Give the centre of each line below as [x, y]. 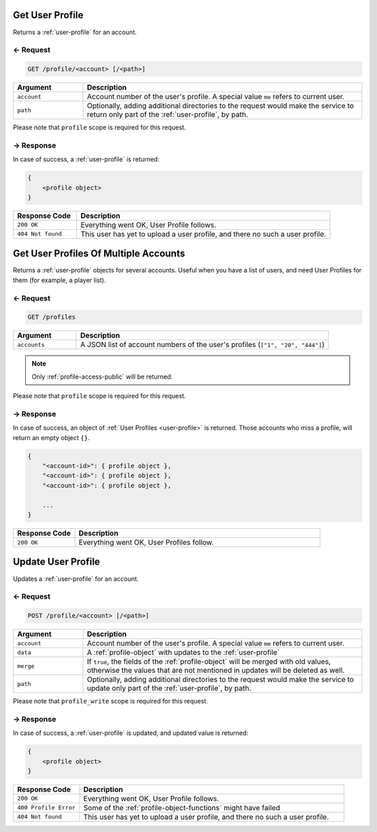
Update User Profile [57, 562]
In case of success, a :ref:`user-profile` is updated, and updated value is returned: [131, 733]
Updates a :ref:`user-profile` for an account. [76, 578]
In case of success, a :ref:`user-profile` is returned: [86, 159]
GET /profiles [52, 317]
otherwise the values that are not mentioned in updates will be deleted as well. [216, 671]
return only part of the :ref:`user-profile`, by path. [168, 115]
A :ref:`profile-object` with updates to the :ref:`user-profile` [183, 652]
